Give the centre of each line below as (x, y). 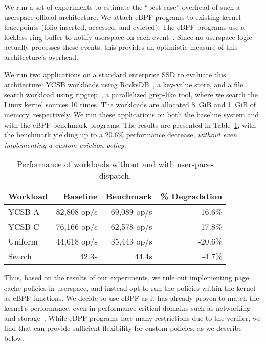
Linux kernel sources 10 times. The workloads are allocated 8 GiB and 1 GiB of (130, 104)
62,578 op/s (131, 227)
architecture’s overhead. (41, 57)
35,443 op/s (131, 241)
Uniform (23, 241)
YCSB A (24, 212)
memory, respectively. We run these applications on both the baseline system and (131, 114)
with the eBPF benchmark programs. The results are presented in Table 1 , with (130, 124)
